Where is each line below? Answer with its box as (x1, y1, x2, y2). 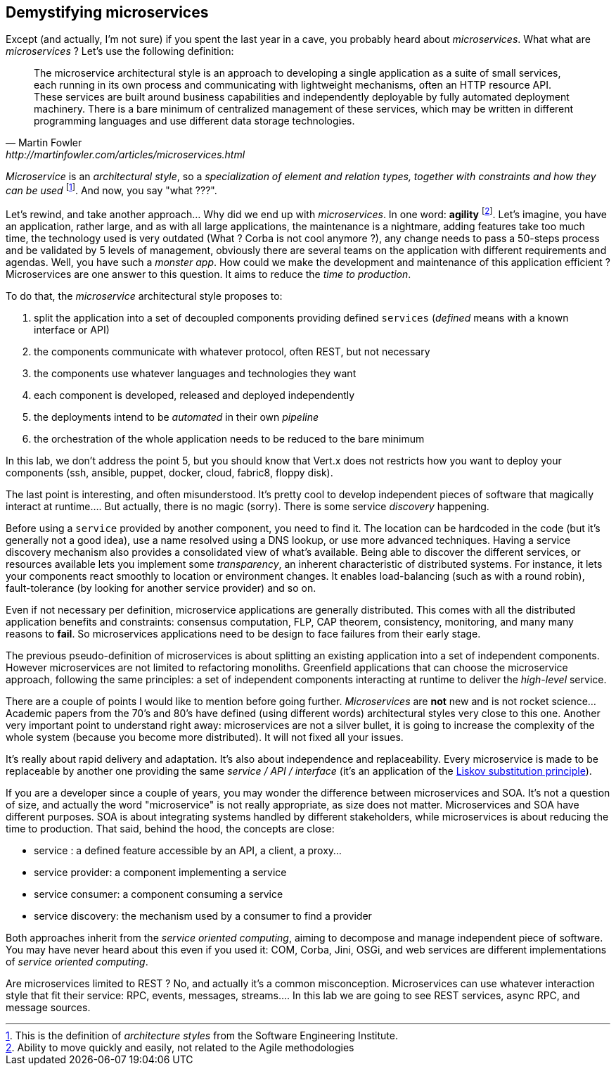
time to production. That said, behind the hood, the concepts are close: (6, 822, 335, 835)
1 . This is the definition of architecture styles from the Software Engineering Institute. (6, 1029, 399, 1041)
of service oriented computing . (6, 955, 148, 968)
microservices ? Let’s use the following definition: (6, 45, 234, 58)
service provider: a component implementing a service (34, 866, 287, 878)
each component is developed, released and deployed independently (34, 388, 355, 401)
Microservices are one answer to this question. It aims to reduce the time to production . (6, 267, 411, 280)
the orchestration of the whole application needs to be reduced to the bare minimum (34, 432, 425, 445)
